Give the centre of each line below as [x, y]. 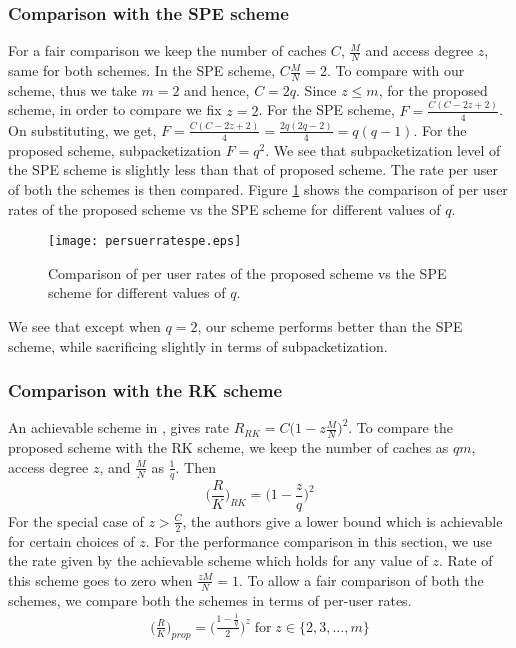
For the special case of [76, 520]
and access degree [419, 50]
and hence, [217, 89]
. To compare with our [395, 70]
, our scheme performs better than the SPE [330, 325]
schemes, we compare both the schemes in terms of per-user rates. [210, 599]
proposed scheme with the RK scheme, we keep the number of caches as [228, 447]
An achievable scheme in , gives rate [119, 427]
